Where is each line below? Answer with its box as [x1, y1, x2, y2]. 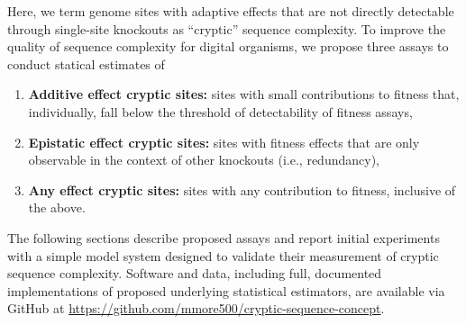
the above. [28, 198, 86, 217]
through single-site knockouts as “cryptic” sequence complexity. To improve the [7, 19, 446, 38]
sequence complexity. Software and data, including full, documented [7, 264, 382, 283]
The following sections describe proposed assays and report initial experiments [7, 228, 440, 247]
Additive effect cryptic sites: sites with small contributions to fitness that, [28, 85, 460, 103]
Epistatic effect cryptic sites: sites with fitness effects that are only [28, 132, 420, 151]
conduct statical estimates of [7, 54, 165, 73]
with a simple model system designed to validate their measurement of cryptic [7, 246, 439, 265]
